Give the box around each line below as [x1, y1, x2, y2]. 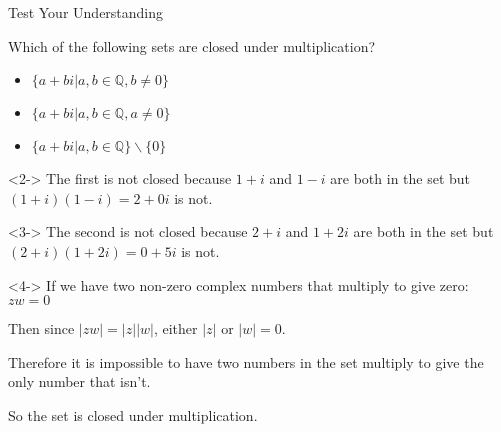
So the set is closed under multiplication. [8, 404, 258, 425]
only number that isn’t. [8, 371, 151, 392]
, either [153, 318, 198, 339]
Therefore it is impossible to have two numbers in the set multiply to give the [8, 351, 484, 372]
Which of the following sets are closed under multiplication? [8, 35, 376, 56]
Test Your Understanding [8, 2, 164, 22]
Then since [8, 318, 75, 339]
